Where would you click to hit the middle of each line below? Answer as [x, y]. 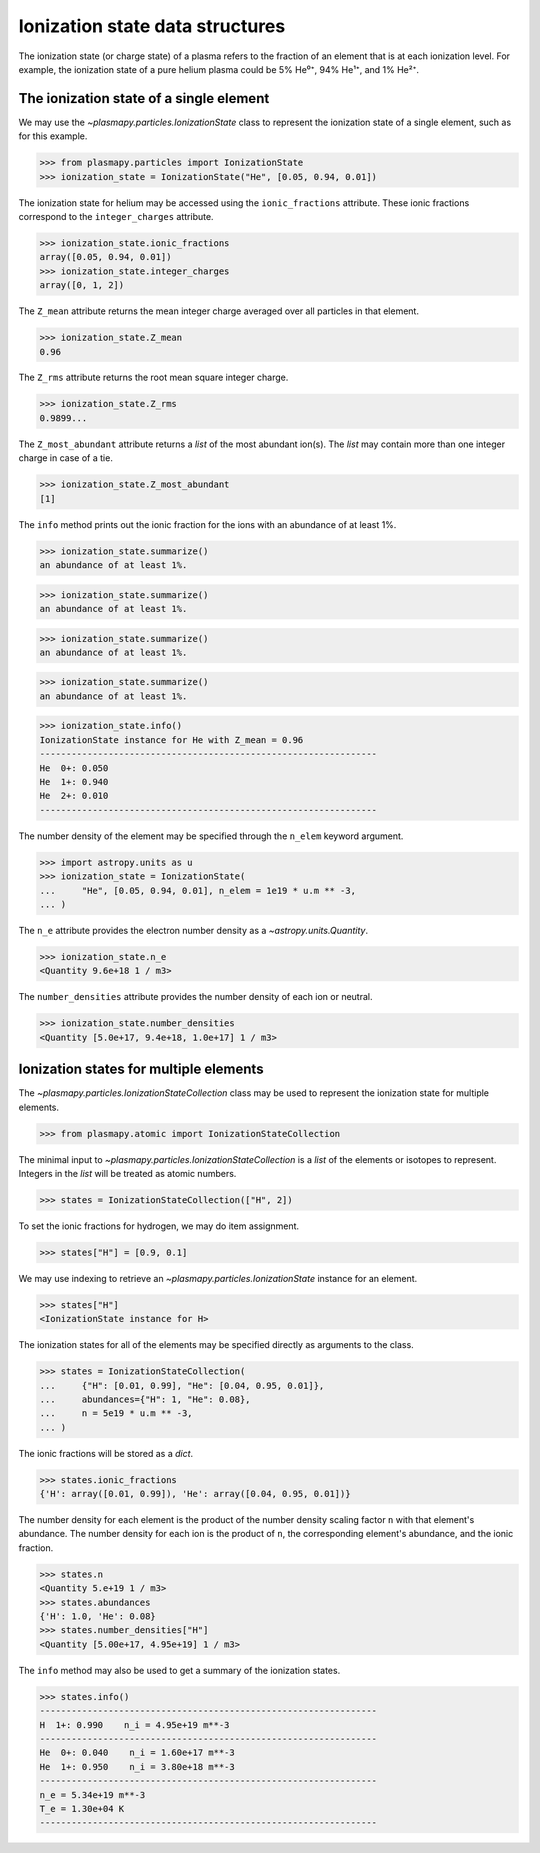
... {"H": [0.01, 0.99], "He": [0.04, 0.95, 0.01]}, [182, 1385]
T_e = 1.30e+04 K [82, 1808]
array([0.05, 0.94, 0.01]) [105, 257]
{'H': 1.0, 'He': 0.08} [98, 1616]
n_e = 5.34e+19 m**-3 [92, 1794]
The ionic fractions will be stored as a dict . [106, 1453]
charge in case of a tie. [66, 458]
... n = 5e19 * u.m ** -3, [116, 1413]
